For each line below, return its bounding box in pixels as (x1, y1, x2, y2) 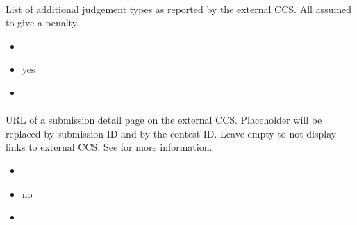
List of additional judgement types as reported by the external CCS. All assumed (6, 1, 352, 16)
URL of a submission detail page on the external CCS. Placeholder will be (6, 112, 322, 127)
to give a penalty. (6, 15, 79, 30)
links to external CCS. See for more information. (6, 140, 213, 154)
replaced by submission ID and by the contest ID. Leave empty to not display (6, 126, 337, 140)
